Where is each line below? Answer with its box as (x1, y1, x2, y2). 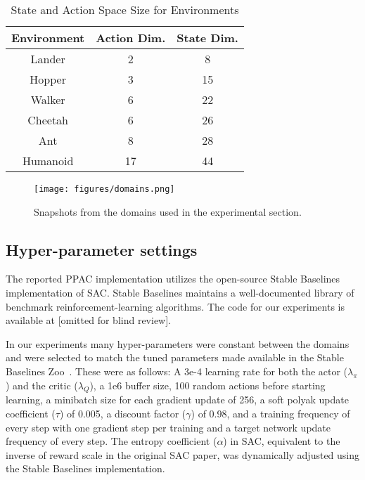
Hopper (30, 71, 66, 87)
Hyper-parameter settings (6, 238, 198, 260)
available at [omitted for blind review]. (6, 313, 171, 327)
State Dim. (177, 30, 238, 46)
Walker (30, 91, 65, 108)
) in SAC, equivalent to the (223, 434, 340, 448)
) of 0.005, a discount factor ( (59, 406, 186, 420)
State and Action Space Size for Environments (11, 1, 239, 18)
